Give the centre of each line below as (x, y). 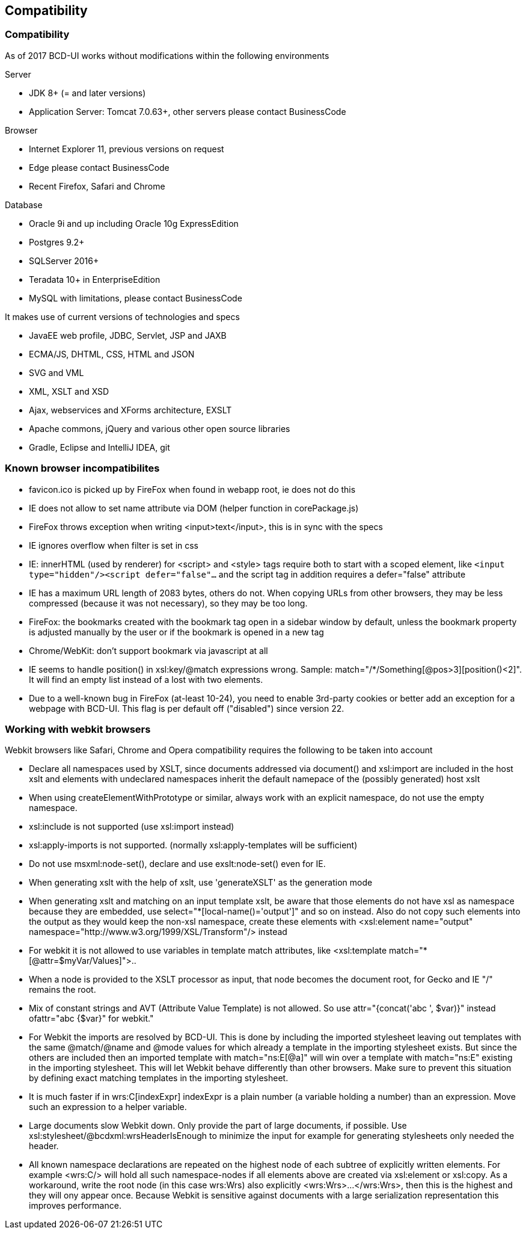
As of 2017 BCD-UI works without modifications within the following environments (167, 55)
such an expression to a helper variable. (108, 1107)
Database (24, 205)
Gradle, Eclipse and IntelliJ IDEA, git (99, 447)
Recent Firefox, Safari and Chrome (97, 186)
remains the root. (63, 990)
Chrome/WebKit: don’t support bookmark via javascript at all (148, 650)
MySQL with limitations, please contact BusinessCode (136, 298)
